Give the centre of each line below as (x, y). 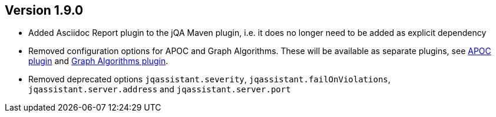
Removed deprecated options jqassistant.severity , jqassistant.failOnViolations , (209, 79)
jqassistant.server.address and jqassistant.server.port (160, 89)
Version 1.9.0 (44, 10)
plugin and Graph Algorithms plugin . (98, 61)
